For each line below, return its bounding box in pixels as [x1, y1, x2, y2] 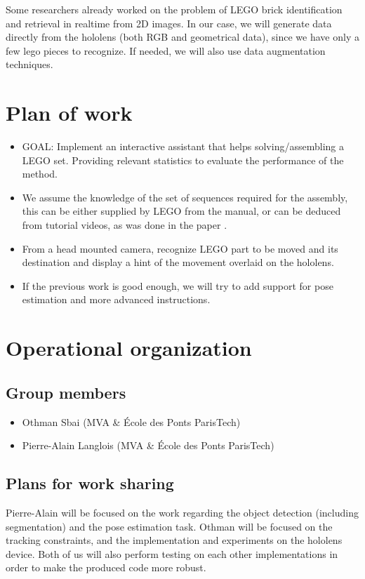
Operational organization [6, 333, 252, 362]
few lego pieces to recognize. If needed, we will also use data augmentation [6, 43, 326, 58]
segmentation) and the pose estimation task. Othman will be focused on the [6, 519, 333, 533]
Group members [6, 381, 126, 403]
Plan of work [6, 98, 133, 127]
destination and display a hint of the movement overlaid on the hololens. [22, 255, 334, 269]
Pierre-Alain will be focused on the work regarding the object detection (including [6, 505, 359, 519]
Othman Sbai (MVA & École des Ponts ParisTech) [22, 414, 241, 429]
